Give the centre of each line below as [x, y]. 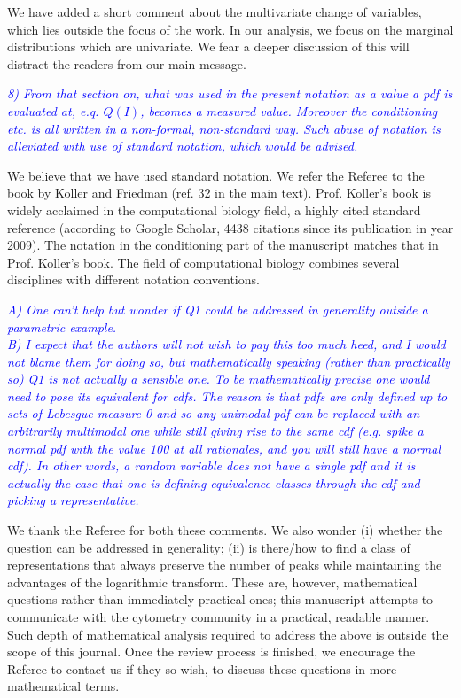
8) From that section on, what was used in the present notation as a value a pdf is [230, 93]
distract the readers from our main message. [127, 63]
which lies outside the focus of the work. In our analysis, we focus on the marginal [230, 29]
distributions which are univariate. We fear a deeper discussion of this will [208, 47]
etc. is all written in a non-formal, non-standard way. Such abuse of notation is [224, 128]
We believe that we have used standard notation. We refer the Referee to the [216, 175]
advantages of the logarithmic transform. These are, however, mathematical [212, 582]
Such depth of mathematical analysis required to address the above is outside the [228, 634]
